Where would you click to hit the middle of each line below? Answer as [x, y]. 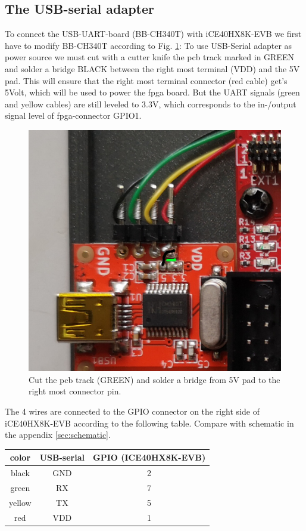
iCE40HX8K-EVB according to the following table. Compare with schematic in [149, 423]
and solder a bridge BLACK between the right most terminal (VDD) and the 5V [152, 68]
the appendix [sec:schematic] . [58, 435]
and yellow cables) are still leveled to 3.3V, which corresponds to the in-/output [151, 104]
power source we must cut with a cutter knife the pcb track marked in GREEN [149, 57]
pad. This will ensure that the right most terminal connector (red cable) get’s [146, 80]
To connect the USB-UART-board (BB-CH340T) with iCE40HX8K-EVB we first [153, 34]
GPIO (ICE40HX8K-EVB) [149, 457]
